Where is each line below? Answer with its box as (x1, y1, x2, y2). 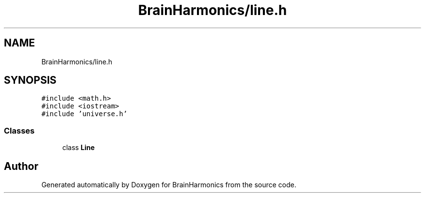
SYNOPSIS (4, 74, 57, 87)
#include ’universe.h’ (41, 110, 128, 118)
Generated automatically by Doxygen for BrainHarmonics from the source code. (41, 181, 296, 189)
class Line (62, 143, 95, 152)
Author (4, 160, 38, 172)
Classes (4, 125, 35, 136)
